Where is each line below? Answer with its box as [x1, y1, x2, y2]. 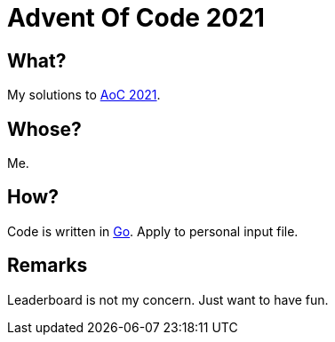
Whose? [7, 117, 82, 140]
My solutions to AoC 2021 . [7, 87, 161, 103]
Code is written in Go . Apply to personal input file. [7, 223, 299, 239]
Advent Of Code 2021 [7, 3, 265, 33]
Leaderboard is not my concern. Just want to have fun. [7, 291, 329, 307]
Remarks [7, 254, 88, 277]
